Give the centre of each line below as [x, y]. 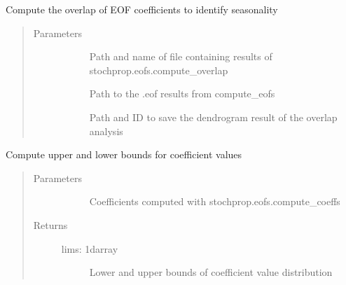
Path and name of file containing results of [181, 56]
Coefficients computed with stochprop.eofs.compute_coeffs [215, 201]
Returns [50, 224]
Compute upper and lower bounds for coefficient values [124, 154]
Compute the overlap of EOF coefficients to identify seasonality [142, 9]
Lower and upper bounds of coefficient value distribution [211, 272]
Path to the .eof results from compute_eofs [182, 93]
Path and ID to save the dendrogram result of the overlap [213, 117]
